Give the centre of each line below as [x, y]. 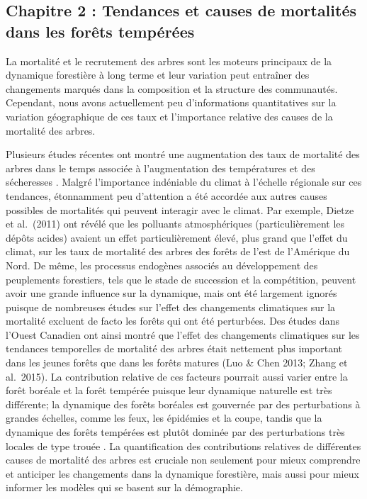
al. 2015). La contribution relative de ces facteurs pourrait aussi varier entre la [177, 376]
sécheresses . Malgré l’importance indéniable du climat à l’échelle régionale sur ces [184, 182]
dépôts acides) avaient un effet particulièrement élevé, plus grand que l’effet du [177, 237]
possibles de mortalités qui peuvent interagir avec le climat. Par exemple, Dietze [180, 209]
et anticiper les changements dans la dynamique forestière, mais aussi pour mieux [182, 473]
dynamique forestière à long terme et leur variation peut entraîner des [158, 75]
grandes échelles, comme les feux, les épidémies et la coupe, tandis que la [164, 418]
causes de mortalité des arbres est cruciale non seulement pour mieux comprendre [183, 460]
